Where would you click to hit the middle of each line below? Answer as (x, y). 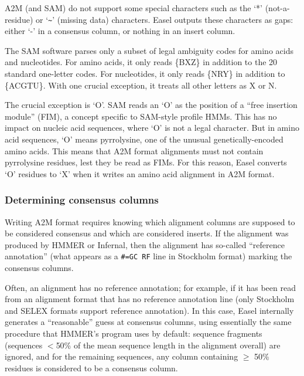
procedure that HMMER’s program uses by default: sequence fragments (134, 333)
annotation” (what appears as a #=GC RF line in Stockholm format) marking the (148, 256)
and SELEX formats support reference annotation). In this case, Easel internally (149, 310)
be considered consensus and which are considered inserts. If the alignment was (147, 233)
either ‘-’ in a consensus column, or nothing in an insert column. (120, 31)
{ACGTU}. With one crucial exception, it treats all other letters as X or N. (141, 85)
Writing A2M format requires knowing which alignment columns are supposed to (150, 221)
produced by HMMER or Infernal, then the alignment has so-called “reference (145, 244)
